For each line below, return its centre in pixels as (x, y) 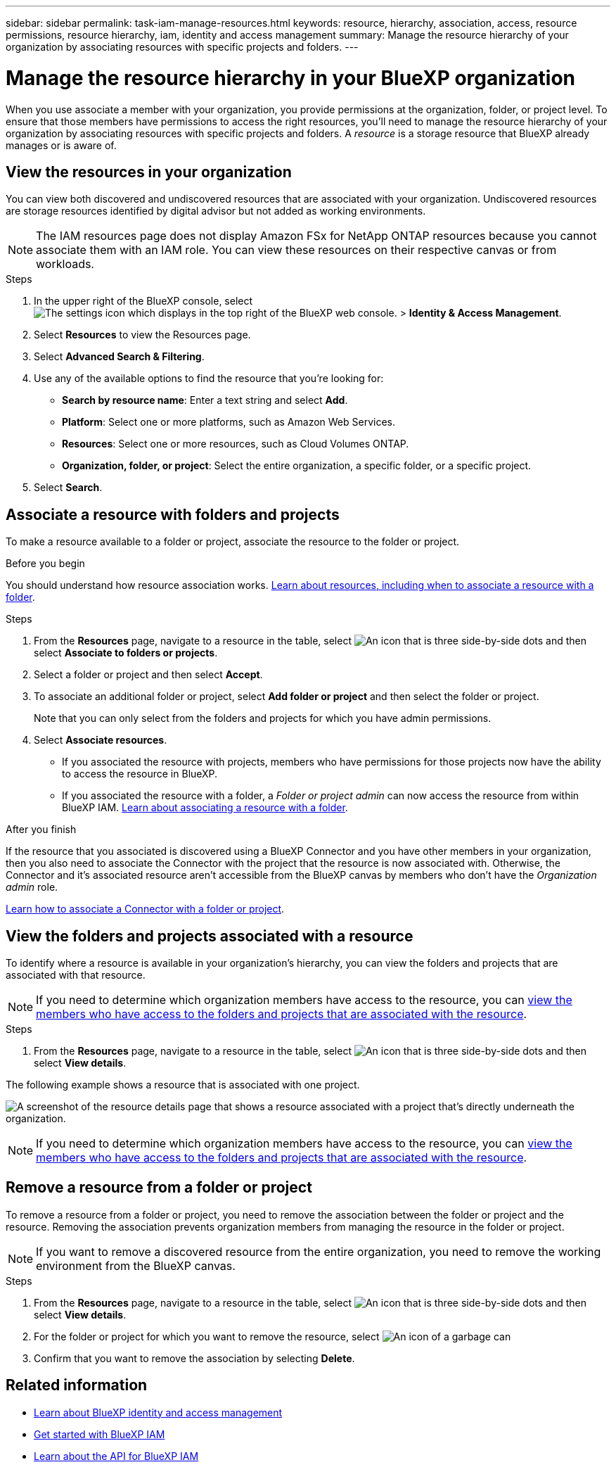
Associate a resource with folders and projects (173, 514)
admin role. (32, 887)
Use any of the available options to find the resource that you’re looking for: (209, 379)
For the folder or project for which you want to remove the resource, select (207, 1336)
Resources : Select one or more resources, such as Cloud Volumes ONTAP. (236, 444)
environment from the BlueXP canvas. (136, 1265)
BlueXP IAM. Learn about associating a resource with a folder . (205, 808)
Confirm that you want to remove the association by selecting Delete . (194, 1358)
